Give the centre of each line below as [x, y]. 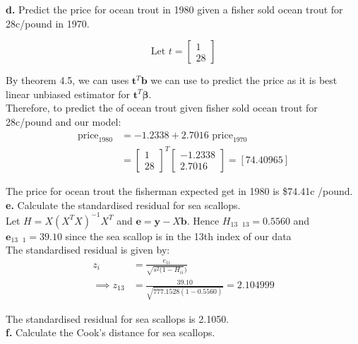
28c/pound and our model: [64, 121]
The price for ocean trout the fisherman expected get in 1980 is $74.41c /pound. [179, 190]
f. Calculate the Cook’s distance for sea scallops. [111, 332]
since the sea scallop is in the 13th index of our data [178, 236]
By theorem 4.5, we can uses [67, 80]
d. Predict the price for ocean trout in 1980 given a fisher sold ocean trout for [174, 9]
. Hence [203, 220]
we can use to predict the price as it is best [244, 80]
